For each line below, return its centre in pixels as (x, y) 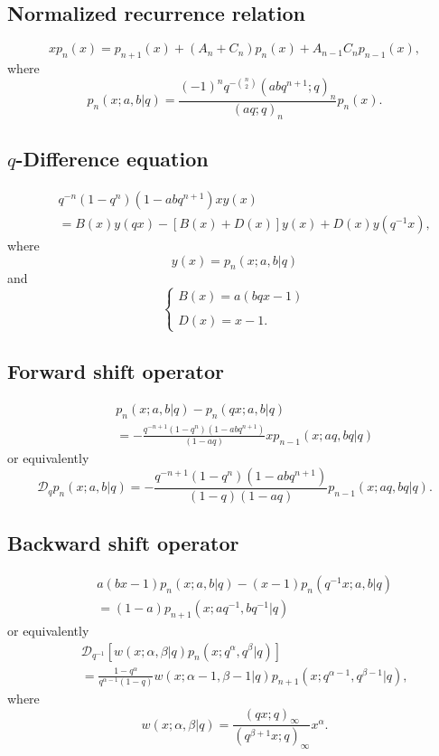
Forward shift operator (116, 370)
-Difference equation (112, 159)
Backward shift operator (123, 543)
